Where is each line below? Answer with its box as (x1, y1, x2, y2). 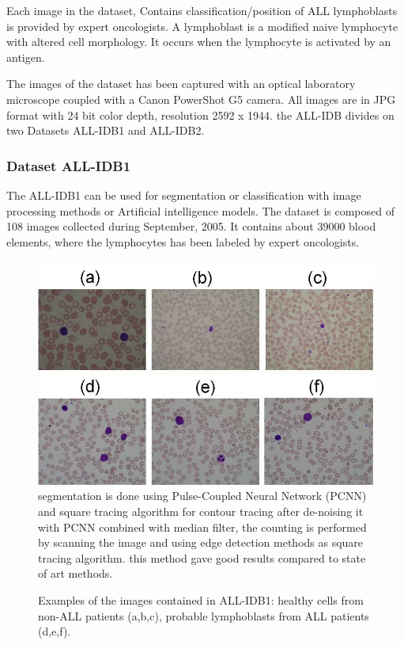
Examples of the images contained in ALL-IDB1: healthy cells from (38, 591, 364, 608)
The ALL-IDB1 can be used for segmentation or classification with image (6, 186, 361, 203)
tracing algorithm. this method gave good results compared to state (38, 549, 366, 566)
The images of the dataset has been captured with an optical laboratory (6, 75, 356, 92)
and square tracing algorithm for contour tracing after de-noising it (38, 503, 364, 520)
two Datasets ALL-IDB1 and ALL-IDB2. (6, 122, 205, 139)
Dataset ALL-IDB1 (6, 155, 131, 175)
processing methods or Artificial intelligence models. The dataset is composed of (6, 202, 395, 219)
